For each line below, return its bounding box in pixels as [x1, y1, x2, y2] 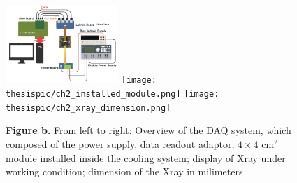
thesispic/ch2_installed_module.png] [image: [6, 89, 219, 100]
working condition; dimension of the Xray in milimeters [6, 164, 243, 179]
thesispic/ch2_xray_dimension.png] [6, 102, 171, 113]
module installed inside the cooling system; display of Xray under [6, 150, 286, 165]
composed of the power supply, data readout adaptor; [6, 137, 235, 151]
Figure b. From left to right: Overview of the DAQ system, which [6, 123, 291, 137]
